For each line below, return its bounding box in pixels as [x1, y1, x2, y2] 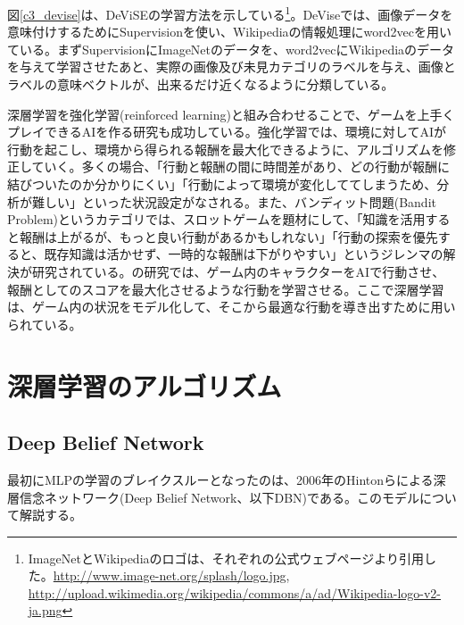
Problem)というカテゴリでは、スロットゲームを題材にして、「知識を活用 [7, 210, 426, 229]
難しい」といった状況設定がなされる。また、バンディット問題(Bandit [31, 192, 436, 211]
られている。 [7, 314, 82, 333]
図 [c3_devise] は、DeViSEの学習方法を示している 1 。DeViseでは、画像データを [7, 3, 453, 23]
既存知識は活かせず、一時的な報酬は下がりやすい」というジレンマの [44, 245, 443, 263]
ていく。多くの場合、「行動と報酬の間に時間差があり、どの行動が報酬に [31, 157, 451, 176]
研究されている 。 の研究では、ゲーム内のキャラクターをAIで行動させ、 [31, 262, 445, 280]
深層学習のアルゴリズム [7, 367, 282, 404]
